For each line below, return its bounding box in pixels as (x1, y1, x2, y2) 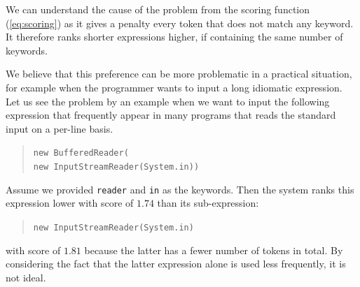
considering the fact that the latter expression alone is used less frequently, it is (6, 256, 346, 271)
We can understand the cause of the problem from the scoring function (6, 2, 310, 16)
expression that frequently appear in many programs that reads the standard (6, 108, 336, 122)
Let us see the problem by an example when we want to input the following (6, 94, 330, 108)
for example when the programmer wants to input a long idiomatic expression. (6, 80, 342, 94)
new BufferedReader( (33, 148, 129, 159)
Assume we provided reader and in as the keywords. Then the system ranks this (6, 182, 354, 196)
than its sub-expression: (157, 196, 259, 210)
